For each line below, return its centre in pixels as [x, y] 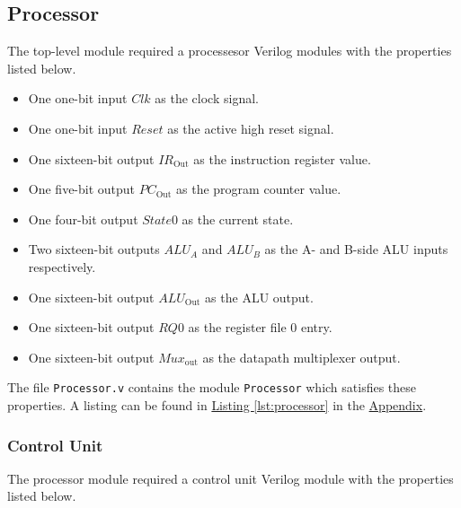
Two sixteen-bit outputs [94, 249]
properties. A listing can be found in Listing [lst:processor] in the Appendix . [217, 404]
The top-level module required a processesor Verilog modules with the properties [230, 51]
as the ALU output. [259, 297]
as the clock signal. [207, 98]
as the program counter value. [259, 189]
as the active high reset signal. [251, 128]
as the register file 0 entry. [260, 327]
